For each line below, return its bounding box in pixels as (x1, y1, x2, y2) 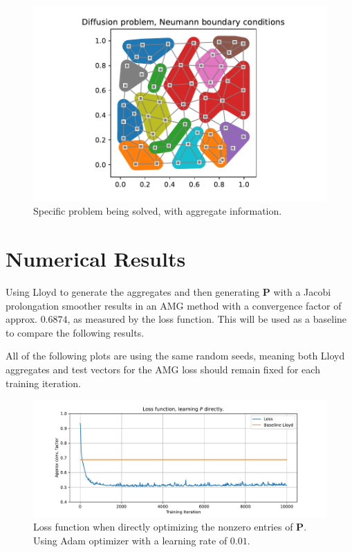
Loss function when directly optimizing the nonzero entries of (33, 519, 293, 534)
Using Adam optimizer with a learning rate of (33, 533, 228, 547)
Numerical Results (6, 244, 186, 273)
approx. (6, 312, 37, 326)
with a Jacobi (273, 284, 331, 299)
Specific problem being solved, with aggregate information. (33, 204, 282, 218)
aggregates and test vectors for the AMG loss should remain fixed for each (6, 362, 320, 376)
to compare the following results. (6, 325, 145, 339)
